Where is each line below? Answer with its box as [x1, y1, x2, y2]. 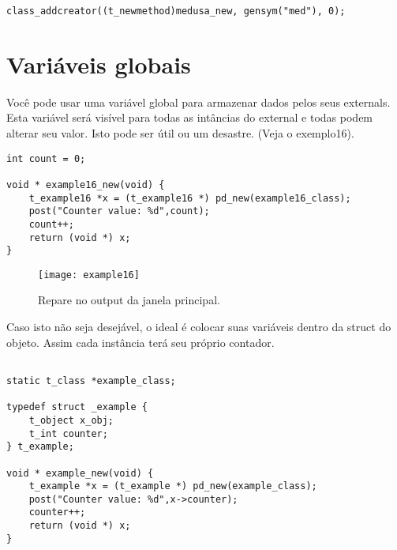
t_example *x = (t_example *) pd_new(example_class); [28, 480, 317, 492]
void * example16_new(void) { [6, 179, 165, 190]
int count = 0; [6, 153, 86, 164]
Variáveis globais [6, 47, 191, 80]
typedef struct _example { [6, 401, 148, 413]
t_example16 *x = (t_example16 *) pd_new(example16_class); [28, 192, 351, 204]
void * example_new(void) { [6, 467, 154, 479]
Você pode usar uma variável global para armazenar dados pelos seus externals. [6, 93, 391, 110]
